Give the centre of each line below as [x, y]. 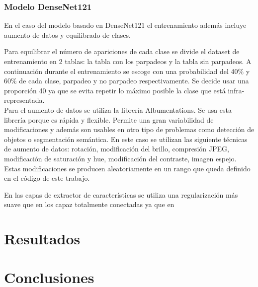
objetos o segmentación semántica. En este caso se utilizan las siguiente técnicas [126, 139]
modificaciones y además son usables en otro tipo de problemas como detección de [129, 129]
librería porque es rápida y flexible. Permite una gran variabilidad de [109, 119]
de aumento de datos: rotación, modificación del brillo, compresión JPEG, [117, 149]
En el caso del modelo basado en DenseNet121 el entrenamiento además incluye [125, 25]
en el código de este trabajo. [47, 178]
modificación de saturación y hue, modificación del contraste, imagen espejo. [120, 158]
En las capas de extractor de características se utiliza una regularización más [121, 194]
